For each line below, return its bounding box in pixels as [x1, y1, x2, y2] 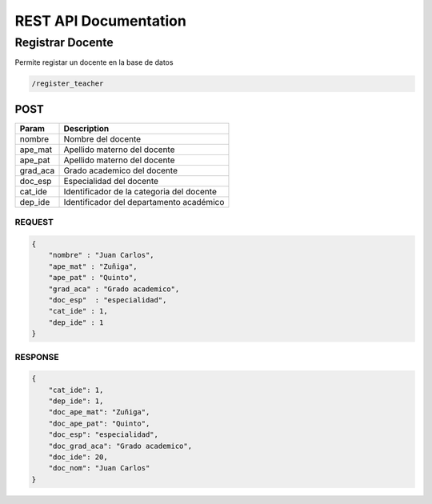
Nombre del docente [63, 133, 142, 144]
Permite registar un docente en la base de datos [14, 58, 174, 67]
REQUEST [14, 217, 54, 228]
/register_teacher [31, 79, 104, 88]
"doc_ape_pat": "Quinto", [48, 418, 150, 428]
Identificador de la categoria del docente [63, 186, 218, 197]
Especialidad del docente [63, 175, 159, 186]
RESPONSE [14, 351, 59, 362]
